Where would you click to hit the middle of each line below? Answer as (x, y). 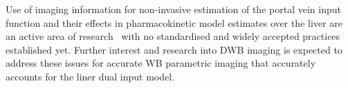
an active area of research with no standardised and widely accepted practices (173, 36)
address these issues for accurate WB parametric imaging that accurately (161, 63)
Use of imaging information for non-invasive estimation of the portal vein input (173, 9)
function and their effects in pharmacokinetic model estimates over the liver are (174, 22)
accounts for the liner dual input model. (90, 76)
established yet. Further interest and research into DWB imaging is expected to (174, 49)
